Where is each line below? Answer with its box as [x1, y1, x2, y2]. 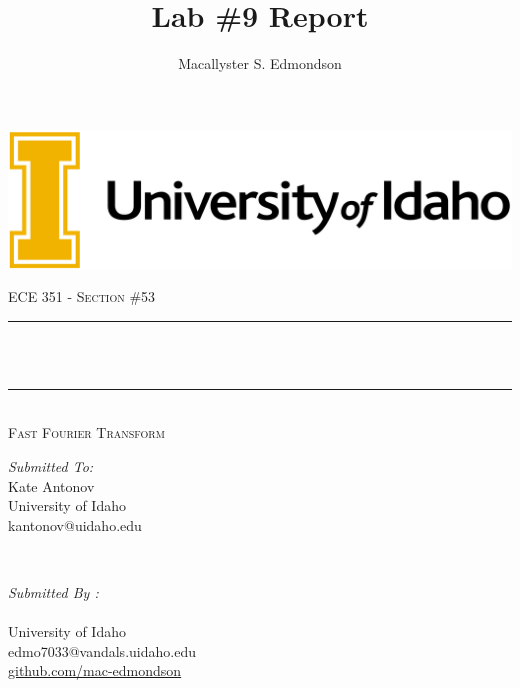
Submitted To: [8, 456, 94, 477]
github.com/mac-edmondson [8, 660, 182, 681]
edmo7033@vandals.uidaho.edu [8, 640, 196, 661]
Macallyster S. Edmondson [178, 53, 342, 74]
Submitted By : [8, 582, 99, 603]
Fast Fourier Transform [8, 422, 165, 443]
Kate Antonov [8, 475, 95, 496]
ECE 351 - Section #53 [8, 286, 156, 307]
